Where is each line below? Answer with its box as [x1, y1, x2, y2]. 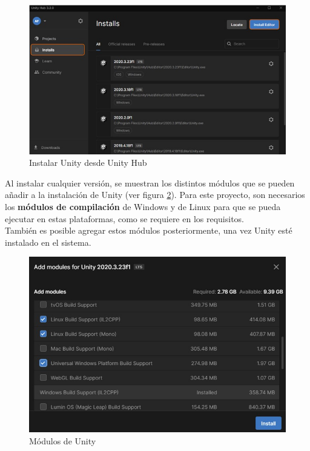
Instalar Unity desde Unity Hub [29, 156, 147, 169]
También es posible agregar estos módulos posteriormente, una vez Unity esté [5, 224, 292, 237]
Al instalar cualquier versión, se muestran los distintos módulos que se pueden [5, 176, 295, 189]
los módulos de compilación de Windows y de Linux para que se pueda [5, 200, 281, 212]
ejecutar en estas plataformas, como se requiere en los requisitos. [5, 212, 245, 225]
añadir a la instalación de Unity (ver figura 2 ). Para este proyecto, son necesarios [5, 188, 305, 201]
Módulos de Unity [29, 434, 96, 447]
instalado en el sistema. [5, 235, 91, 248]
